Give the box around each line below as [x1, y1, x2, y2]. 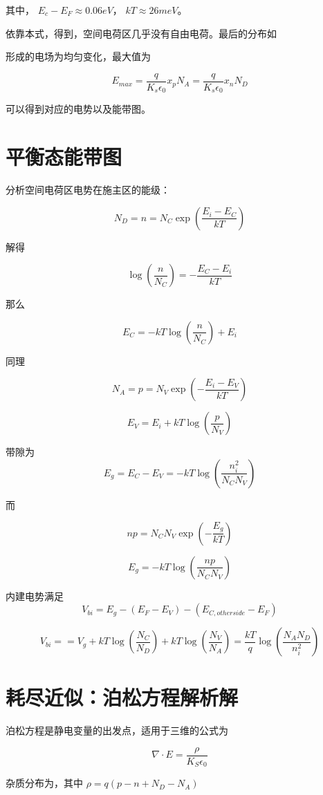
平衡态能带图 [6, 142, 122, 171]
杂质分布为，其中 [6, 776, 83, 790]
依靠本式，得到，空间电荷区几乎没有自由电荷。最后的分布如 [6, 26, 277, 40]
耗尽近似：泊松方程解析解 [6, 683, 239, 711]
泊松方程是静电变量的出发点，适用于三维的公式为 [6, 723, 228, 738]
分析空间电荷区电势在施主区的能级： [6, 183, 170, 197]
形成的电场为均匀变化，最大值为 [6, 49, 151, 64]
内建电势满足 [6, 588, 64, 603]
